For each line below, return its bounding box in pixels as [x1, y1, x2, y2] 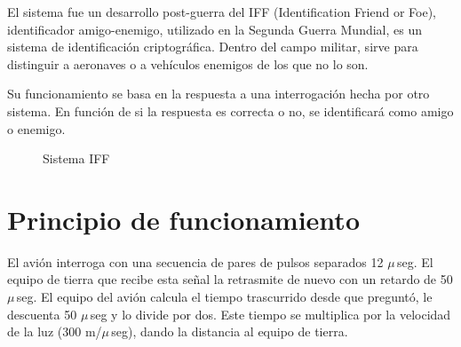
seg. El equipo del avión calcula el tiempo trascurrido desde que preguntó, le [16, 288, 433, 306]
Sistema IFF [43, 149, 110, 168]
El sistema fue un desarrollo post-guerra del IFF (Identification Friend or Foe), [7, 3, 436, 20]
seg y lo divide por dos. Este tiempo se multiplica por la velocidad [90, 304, 451, 323]
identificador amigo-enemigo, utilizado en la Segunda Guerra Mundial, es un [7, 20, 423, 38]
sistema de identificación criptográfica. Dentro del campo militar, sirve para [7, 37, 418, 56]
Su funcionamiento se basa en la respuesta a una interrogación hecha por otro [7, 84, 430, 103]
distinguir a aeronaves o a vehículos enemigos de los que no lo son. [7, 54, 369, 73]
